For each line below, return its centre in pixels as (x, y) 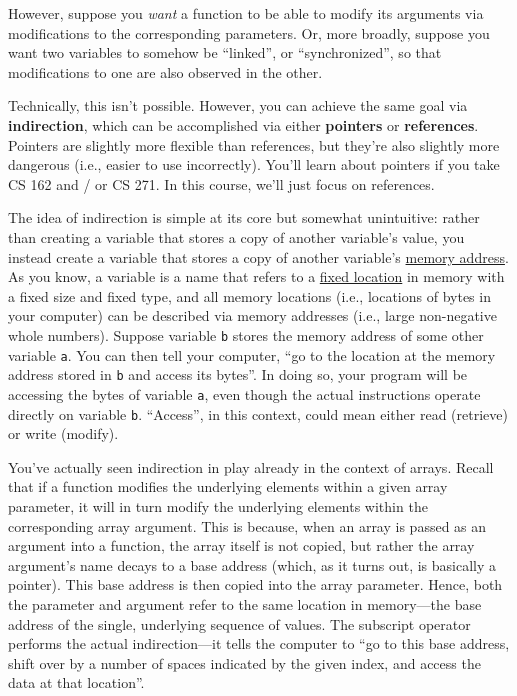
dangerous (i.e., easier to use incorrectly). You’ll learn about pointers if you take (254, 164)
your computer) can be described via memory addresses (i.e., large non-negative (252, 315)
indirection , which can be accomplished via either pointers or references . (243, 124)
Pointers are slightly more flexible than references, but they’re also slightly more (254, 144)
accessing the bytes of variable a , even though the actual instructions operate (244, 393)
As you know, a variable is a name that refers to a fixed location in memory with (256, 276)
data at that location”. (76, 682)
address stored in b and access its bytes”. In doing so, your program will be (238, 374)
